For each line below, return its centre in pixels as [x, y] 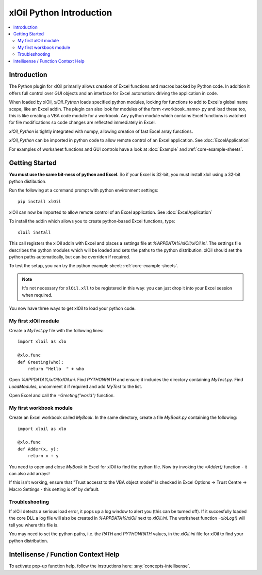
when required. [37, 295]
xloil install [34, 232]
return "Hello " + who [56, 369]
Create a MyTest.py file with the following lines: [56, 331]
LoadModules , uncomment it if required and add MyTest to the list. [76, 386]
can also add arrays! [29, 474]
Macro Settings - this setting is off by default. [54, 489]
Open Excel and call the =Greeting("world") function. [62, 396]
